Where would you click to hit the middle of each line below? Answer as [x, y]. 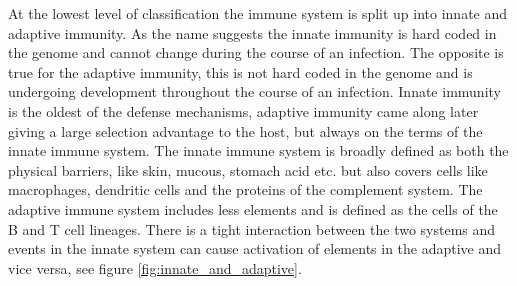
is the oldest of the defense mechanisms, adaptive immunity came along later [243, 110]
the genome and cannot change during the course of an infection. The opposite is [256, 52]
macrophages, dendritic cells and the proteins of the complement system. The [245, 189]
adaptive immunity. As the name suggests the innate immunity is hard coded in [252, 32]
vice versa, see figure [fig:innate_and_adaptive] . [155, 267]
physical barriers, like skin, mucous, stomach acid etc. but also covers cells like [248, 169]
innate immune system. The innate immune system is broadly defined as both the [258, 150]
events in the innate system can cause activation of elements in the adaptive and [255, 248]
